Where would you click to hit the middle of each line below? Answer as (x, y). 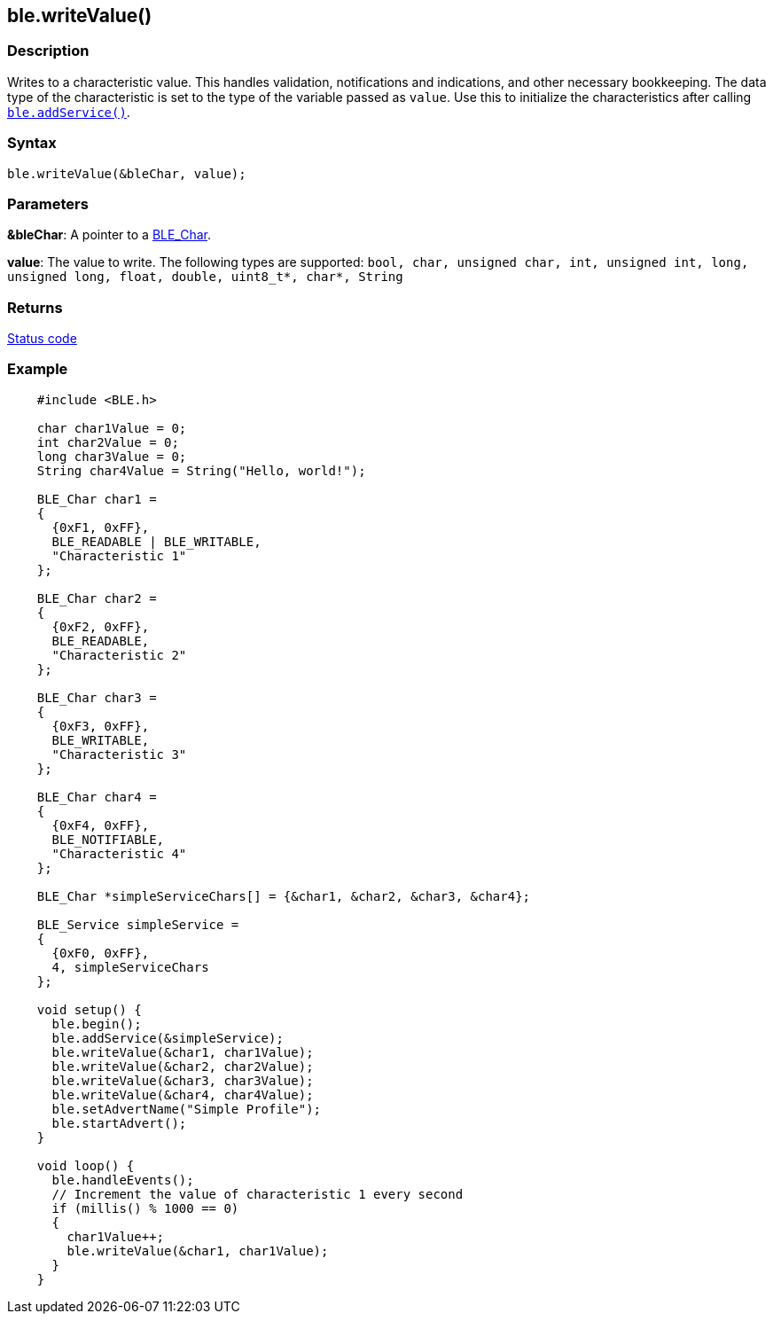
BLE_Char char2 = (97, 598)
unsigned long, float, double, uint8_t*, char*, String (205, 277)
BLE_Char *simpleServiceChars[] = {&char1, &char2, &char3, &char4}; (284, 896)
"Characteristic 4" (119, 853)
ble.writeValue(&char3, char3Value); (183, 1080)
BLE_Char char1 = (97, 499)
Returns (35, 307)
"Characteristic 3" (119, 754)
